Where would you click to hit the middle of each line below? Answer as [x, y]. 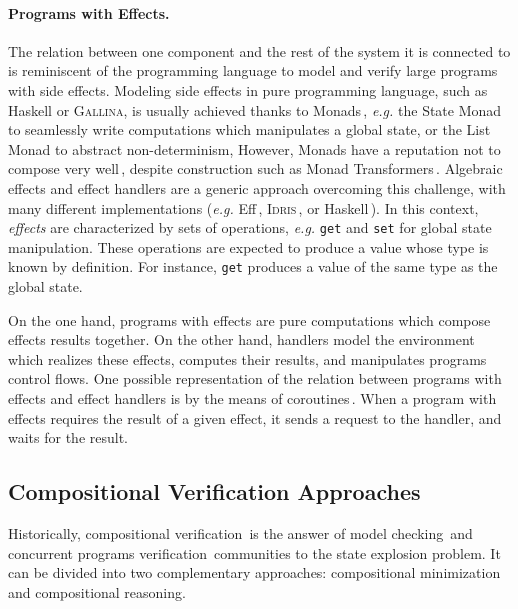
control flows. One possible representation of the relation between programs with [255, 378]
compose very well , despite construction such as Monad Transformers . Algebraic [255, 168]
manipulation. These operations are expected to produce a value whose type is [248, 246]
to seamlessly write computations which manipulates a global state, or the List [249, 129]
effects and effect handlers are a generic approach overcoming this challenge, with [257, 187]
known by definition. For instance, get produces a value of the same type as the [253, 266]
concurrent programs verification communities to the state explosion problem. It [254, 552]
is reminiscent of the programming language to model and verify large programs [253, 70]
